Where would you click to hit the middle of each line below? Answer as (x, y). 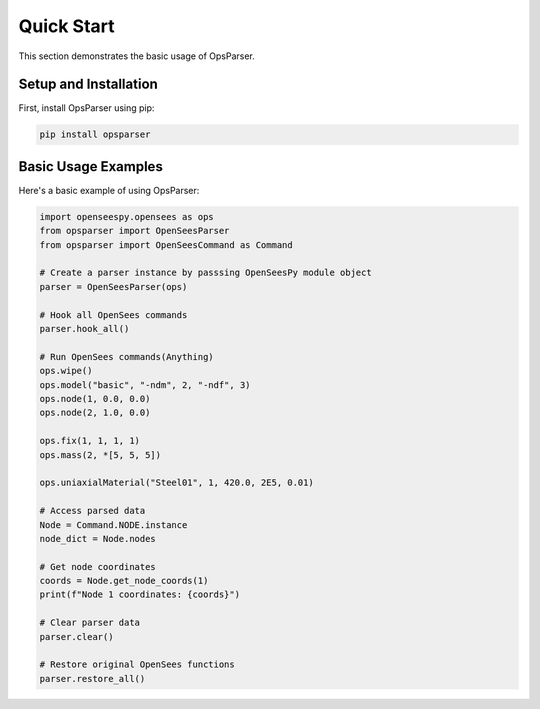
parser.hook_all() (84, 329)
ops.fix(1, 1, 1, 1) (89, 441)
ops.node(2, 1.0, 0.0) (95, 413)
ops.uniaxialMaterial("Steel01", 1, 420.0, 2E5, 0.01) (176, 483)
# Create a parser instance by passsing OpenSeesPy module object (205, 273)
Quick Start (66, 26)
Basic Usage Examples (91, 166)
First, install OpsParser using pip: (86, 108)
